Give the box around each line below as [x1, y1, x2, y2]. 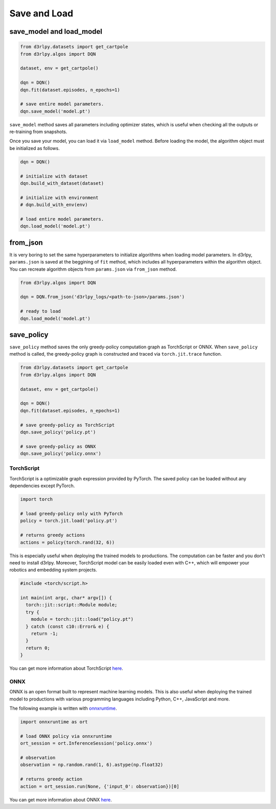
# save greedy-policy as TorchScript [20, 422, 115, 428]
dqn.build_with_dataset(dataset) [20, 180, 104, 186]
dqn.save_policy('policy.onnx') [20, 451, 102, 456]
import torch [20, 496, 53, 502]
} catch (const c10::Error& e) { [26, 623, 109, 629]
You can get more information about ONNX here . [9, 796, 112, 803]
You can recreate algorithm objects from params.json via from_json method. [9, 266, 177, 272]
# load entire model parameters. [20, 216, 104, 222]
